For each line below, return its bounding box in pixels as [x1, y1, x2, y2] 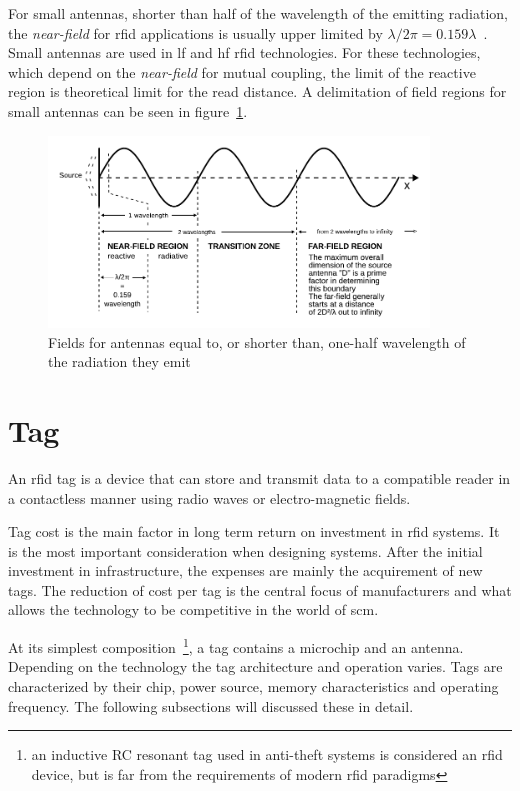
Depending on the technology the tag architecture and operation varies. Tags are [8, 656, 503, 677]
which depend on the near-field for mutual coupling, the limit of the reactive [8, 61, 476, 82]
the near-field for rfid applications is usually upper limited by [8, 22, 383, 43]
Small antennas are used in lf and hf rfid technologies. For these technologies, [8, 42, 481, 63]
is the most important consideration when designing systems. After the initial [8, 540, 483, 561]
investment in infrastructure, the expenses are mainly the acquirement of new [8, 560, 483, 581]
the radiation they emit [48, 351, 191, 372]
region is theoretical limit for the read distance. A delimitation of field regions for [8, 81, 507, 102]
